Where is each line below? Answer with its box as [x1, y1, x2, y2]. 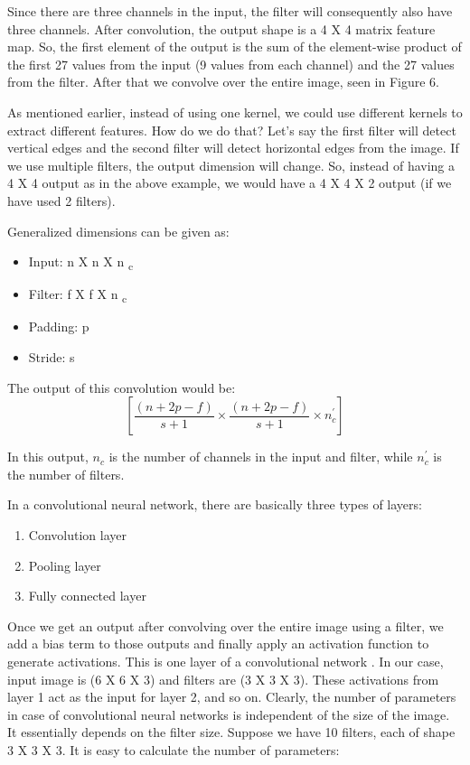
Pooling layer [28, 555, 101, 574]
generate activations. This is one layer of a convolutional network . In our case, [7, 651, 444, 670]
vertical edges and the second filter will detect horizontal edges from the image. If [7, 138, 459, 157]
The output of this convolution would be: [7, 378, 236, 396]
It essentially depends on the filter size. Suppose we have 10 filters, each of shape [7, 723, 456, 742]
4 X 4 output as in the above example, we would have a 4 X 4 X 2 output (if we [7, 173, 452, 192]
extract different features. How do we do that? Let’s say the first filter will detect [7, 120, 456, 139]
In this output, [7, 447, 89, 466]
